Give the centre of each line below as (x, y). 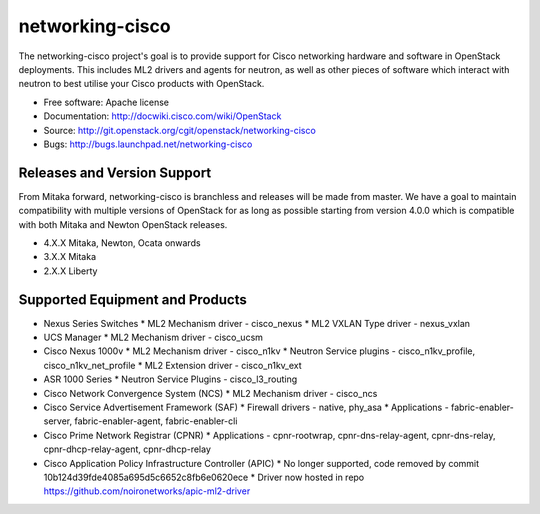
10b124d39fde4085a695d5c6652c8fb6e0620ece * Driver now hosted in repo (204, 477)
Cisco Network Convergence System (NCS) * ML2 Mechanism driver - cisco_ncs (210, 393)
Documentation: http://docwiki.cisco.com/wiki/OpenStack (162, 116)
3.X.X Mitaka (70, 257)
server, (58, 421)
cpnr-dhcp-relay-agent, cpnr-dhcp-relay (127, 449)
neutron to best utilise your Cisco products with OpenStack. (141, 84)
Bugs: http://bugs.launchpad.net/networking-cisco (148, 144)
